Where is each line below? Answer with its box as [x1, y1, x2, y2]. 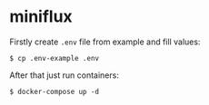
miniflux [9, 6, 73, 27]
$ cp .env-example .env [9, 53, 100, 62]
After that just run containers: [9, 70, 120, 81]
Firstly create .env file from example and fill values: [9, 36, 201, 47]
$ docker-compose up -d [9, 87, 100, 96]
